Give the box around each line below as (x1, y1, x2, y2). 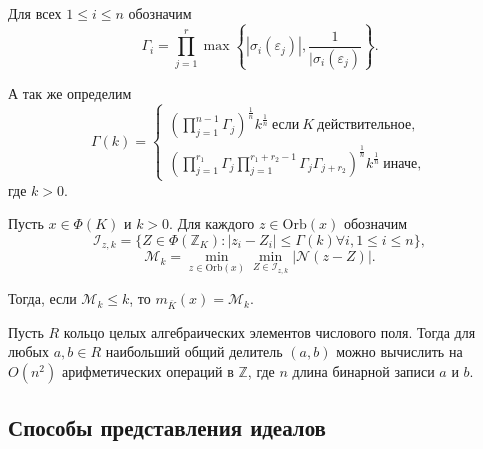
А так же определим (8, 82, 132, 103)
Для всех (8, 3, 62, 23)
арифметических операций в (61, 361, 234, 382)
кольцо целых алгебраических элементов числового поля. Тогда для (63, 321, 476, 342)
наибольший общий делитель (105, 341, 283, 362)
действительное (317, 118, 412, 133)
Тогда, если (8, 288, 77, 309)
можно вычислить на (336, 341, 463, 362)
